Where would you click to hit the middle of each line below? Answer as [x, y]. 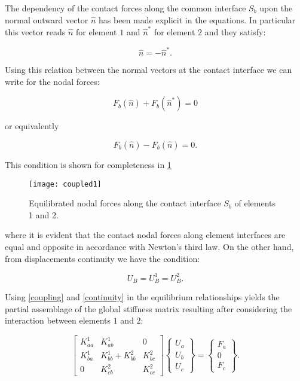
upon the [276, 8]
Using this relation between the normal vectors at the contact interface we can [149, 70]
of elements [255, 203]
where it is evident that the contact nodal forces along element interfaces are [145, 235]
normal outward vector [47, 19]
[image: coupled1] [65, 184]
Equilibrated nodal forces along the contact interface [125, 203]
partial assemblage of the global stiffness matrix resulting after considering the [149, 308]
